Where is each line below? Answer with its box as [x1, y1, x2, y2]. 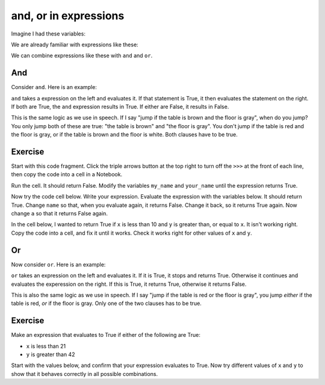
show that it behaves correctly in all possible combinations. [11, 370, 158, 377]
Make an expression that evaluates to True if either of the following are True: [11, 331, 201, 339]
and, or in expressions [11, 9, 125, 22]
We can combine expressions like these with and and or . [11, 52, 153, 60]
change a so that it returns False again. [11, 210, 108, 217]
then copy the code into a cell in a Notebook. [11, 171, 123, 178]
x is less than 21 [26, 342, 66, 350]
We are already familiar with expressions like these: [11, 41, 138, 48]
